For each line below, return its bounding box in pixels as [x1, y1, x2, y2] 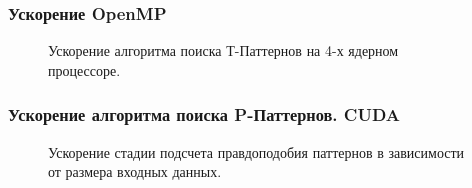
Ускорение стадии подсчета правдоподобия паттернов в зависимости [48, 141, 465, 162]
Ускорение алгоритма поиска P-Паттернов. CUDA [8, 102, 401, 127]
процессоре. [48, 59, 121, 80]
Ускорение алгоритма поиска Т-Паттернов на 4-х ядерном [48, 40, 399, 61]
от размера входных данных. [48, 161, 222, 182]
